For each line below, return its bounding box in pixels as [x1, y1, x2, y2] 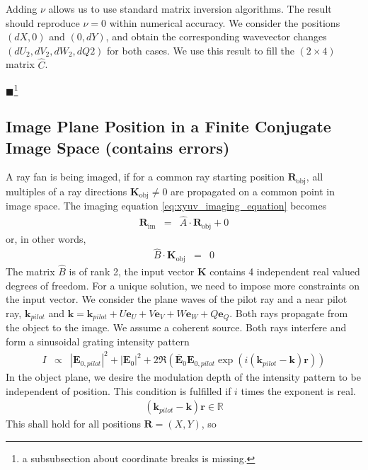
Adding [6, 1, 38, 16]
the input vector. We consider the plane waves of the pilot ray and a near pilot [6, 292, 347, 306]
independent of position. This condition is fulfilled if [6, 383, 231, 398]
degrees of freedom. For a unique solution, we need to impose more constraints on [6, 277, 360, 292]
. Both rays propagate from [229, 305, 348, 320]
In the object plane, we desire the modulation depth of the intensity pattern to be [6, 369, 361, 384]
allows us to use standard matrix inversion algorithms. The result [48, 1, 332, 16]
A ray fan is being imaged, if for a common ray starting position [6, 169, 284, 184]
